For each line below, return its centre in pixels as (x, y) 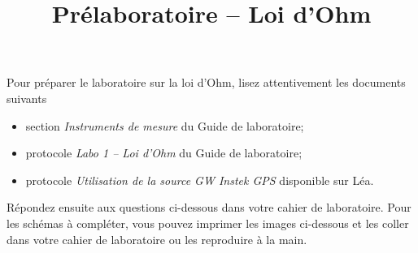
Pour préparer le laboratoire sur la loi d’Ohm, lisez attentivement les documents (206, 82)
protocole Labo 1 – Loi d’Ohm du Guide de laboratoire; (164, 153)
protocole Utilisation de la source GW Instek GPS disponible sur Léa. (200, 180)
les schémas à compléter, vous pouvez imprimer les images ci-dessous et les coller (208, 223)
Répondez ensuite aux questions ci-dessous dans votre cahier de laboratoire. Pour (209, 207)
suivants (27, 98)
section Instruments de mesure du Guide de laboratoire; (165, 125)
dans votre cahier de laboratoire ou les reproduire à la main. (157, 239)
